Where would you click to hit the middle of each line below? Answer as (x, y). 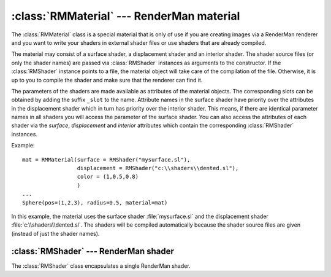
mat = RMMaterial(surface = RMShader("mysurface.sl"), (106, 159)
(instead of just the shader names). (55, 233)
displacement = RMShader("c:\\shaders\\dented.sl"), (158, 168)
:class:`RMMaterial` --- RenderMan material (126, 16)
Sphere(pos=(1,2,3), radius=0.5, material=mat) (95, 202)
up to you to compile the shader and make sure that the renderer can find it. (107, 80)
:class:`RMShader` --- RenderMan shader (93, 251)
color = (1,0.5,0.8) (108, 177)
